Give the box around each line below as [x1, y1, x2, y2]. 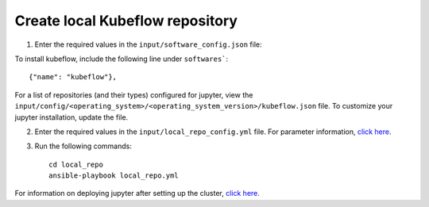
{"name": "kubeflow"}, [29, 72, 118, 82]
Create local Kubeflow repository [14, 12, 238, 29]
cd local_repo [48, 159, 103, 169]
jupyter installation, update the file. [14, 112, 129, 122]
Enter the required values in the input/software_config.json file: [34, 40, 262, 49]
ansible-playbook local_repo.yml [48, 171, 179, 180]
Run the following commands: [34, 141, 133, 151]
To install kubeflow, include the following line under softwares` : [14, 54, 229, 63]
